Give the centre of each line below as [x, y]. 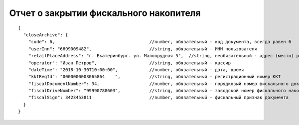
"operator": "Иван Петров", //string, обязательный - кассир [130, 63]
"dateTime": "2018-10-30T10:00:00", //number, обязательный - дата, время [136, 69]
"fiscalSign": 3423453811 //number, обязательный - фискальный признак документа [158, 98]
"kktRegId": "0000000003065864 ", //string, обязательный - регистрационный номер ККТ [154, 77]
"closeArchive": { [46, 35]
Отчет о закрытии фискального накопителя [105, 13]
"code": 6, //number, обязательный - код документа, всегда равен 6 [160, 42]
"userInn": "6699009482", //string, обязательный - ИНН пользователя [143, 49]
